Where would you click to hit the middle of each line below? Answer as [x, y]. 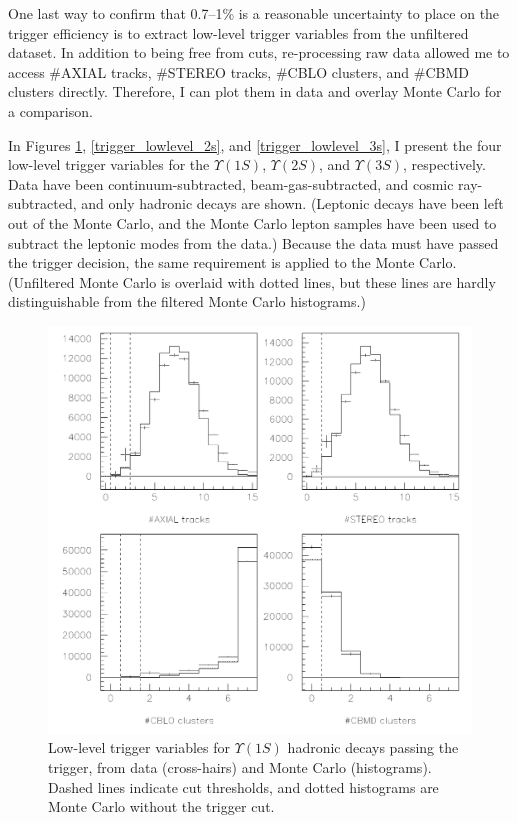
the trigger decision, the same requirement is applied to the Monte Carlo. [232, 262]
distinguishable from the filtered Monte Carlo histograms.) [187, 301]
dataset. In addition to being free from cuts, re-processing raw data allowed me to [259, 52]
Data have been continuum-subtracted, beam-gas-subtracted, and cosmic [231, 183]
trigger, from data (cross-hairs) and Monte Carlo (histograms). [240, 766]
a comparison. [50, 110]
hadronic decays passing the [373, 747]
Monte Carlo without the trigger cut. [161, 806]
